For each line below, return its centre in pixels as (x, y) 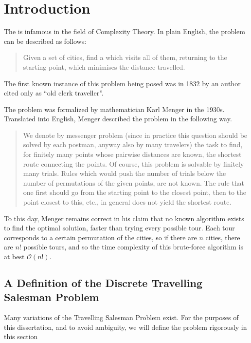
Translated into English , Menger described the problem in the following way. (118, 119)
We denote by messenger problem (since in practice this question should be (135, 135)
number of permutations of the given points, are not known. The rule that (134, 182)
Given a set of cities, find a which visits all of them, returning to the (125, 57)
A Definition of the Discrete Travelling (103, 282)
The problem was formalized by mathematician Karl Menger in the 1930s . (114, 109)
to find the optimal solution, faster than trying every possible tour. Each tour (119, 228)
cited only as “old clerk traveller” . (54, 93)
